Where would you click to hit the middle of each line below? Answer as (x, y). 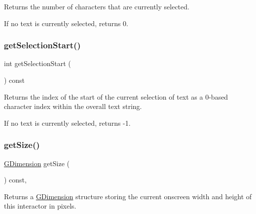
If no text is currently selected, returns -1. (67, 123)
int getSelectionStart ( (37, 63)
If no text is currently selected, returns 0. (66, 23)
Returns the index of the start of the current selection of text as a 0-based (116, 96)
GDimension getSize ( (37, 163)
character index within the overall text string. (73, 106)
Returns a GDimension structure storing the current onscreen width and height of (128, 196)
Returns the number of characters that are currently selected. (97, 6)
